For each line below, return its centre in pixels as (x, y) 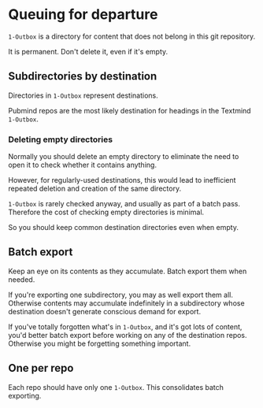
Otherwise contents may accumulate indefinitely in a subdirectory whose (127, 303)
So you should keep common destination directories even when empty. (123, 228)
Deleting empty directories (60, 139)
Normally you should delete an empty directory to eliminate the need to (124, 157)
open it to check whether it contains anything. (83, 165)
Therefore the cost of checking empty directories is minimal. (106, 212)
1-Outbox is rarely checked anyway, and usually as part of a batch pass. (124, 204)
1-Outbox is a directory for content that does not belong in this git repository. (132, 36)
